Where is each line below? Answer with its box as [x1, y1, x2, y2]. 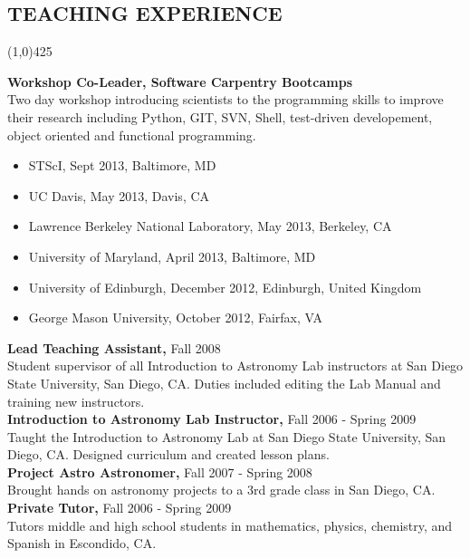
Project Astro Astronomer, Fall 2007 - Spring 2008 [7, 462, 312, 481]
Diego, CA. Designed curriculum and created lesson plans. [7, 445, 330, 464]
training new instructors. [7, 391, 145, 410]
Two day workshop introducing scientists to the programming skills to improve [7, 90, 444, 109]
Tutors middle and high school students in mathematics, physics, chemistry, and [7, 515, 453, 534]
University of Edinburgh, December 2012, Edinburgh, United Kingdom [28, 277, 422, 296]
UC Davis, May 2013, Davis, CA [28, 186, 210, 205]
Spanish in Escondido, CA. [7, 534, 157, 553]
